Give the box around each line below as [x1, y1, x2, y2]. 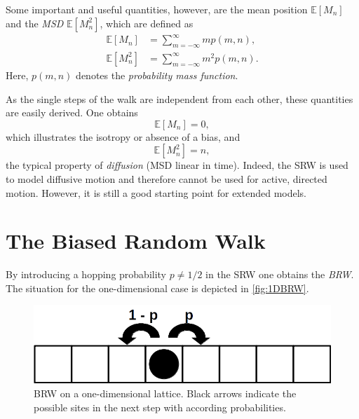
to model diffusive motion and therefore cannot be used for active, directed [6, 171, 327, 186]
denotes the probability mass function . [76, 67, 238, 82]
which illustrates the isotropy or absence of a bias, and [6, 129, 241, 144]
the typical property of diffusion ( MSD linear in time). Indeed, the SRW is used [6, 158, 348, 172]
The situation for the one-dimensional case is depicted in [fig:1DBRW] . [6, 280, 309, 295]
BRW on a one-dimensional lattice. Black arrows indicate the [34, 386, 297, 401]
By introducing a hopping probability [6, 267, 167, 282]
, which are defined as [100, 15, 194, 30]
